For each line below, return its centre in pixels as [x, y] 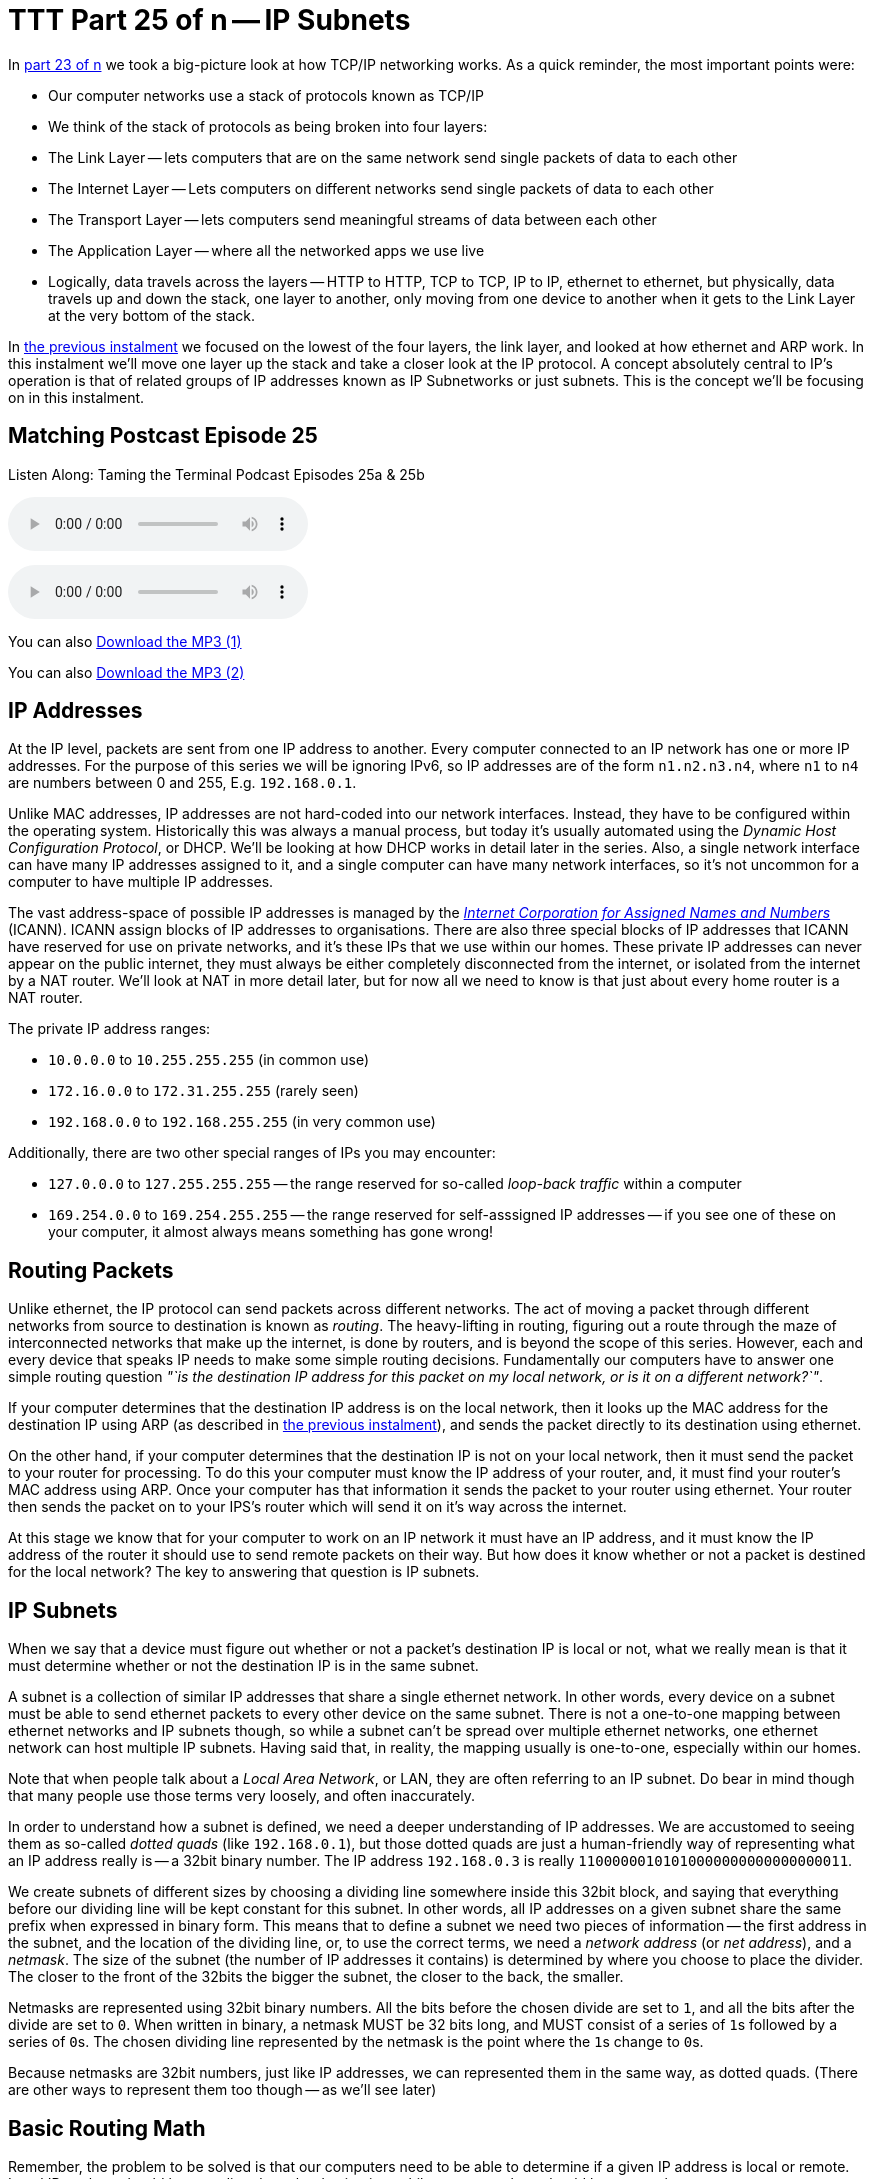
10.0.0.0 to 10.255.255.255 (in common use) [209, 1060]
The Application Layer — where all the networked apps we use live [266, 250]
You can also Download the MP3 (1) [125, 641]
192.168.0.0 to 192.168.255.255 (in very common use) [242, 1122]
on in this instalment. [76, 397]
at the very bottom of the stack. [152, 315]
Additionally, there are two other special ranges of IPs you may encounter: [252, 1153]
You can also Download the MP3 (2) [126, 672]
